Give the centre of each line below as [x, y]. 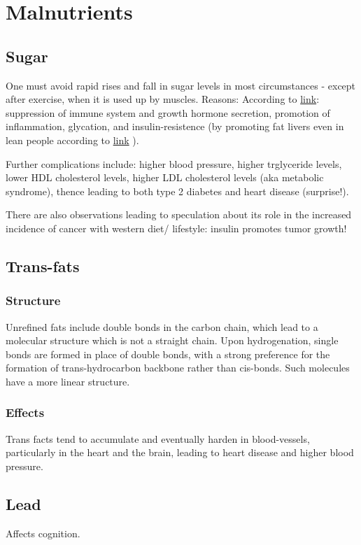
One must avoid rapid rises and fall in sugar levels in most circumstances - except [181, 85]
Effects [25, 412]
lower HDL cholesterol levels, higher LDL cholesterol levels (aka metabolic [165, 177]
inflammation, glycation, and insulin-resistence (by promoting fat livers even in [175, 126]
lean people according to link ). [72, 140]
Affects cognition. [43, 533]
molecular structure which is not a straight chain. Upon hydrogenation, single [172, 340]
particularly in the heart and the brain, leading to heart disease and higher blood [180, 452]
